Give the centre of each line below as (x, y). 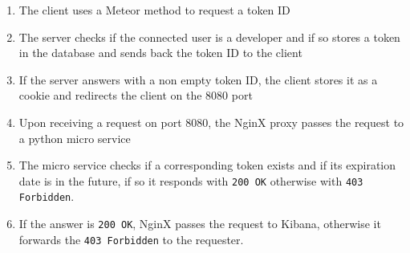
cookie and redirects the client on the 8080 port (136, 95)
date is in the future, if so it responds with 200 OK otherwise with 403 (191, 180)
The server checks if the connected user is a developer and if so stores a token (209, 37)
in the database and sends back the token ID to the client (160, 53)
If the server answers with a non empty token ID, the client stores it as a (198, 79)
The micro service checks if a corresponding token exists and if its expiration (207, 165)
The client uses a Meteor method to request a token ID (154, 10)
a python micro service (75, 138)
